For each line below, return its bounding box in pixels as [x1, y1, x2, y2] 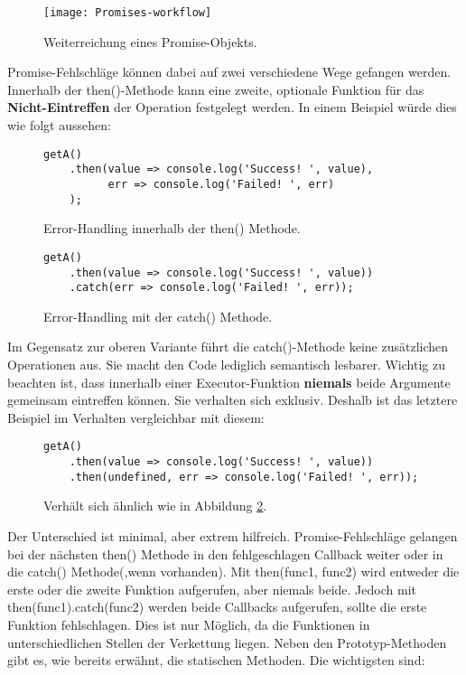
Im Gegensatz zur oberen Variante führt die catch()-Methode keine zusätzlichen [7, 337, 449, 356]
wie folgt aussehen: [7, 116, 111, 135]
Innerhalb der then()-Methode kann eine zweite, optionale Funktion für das [7, 80, 424, 98]
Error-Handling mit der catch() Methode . [43, 306, 273, 325]
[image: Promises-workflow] [43, 6, 212, 19]
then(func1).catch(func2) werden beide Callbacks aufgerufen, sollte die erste [7, 597, 427, 616]
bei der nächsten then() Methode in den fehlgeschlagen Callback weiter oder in [7, 544, 443, 563]
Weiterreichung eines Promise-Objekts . [43, 32, 257, 51]
